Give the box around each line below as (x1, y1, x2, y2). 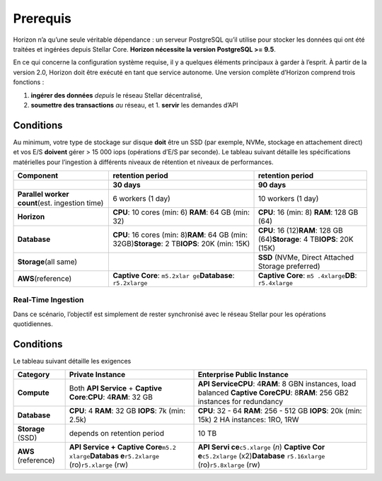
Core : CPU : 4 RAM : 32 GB (69, 393, 154, 402)
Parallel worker (17, 189, 70, 199)
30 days (112, 180, 141, 190)
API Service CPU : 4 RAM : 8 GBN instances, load (197, 379, 357, 389)
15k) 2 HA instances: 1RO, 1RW (197, 415, 300, 424)
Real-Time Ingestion (13, 295, 84, 305)
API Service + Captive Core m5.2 (69, 442, 177, 452)
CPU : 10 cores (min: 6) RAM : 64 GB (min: (112, 207, 250, 217)
